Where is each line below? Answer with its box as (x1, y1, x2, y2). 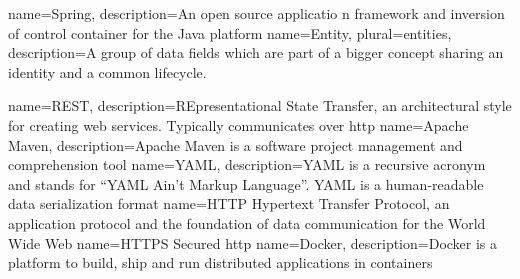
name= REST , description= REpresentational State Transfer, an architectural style (8, 95, 512, 116)
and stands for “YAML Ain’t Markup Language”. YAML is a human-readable (8, 173, 484, 194)
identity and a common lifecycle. (8, 61, 207, 82)
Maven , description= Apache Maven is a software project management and (8, 134, 463, 155)
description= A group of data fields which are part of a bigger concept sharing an (8, 42, 504, 63)
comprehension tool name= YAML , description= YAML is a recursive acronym (8, 154, 486, 175)
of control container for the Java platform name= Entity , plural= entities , (8, 22, 452, 43)
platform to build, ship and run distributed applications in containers (8, 252, 433, 273)
